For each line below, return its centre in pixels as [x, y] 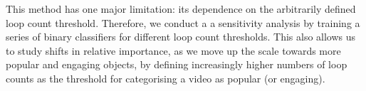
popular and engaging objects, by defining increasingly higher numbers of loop [177, 64]
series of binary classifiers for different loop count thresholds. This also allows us [181, 37]
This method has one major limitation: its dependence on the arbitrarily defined [181, 9]
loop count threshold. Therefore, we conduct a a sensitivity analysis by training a [183, 22]
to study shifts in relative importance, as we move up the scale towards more [173, 50]
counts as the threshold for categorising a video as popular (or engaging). [166, 78]
